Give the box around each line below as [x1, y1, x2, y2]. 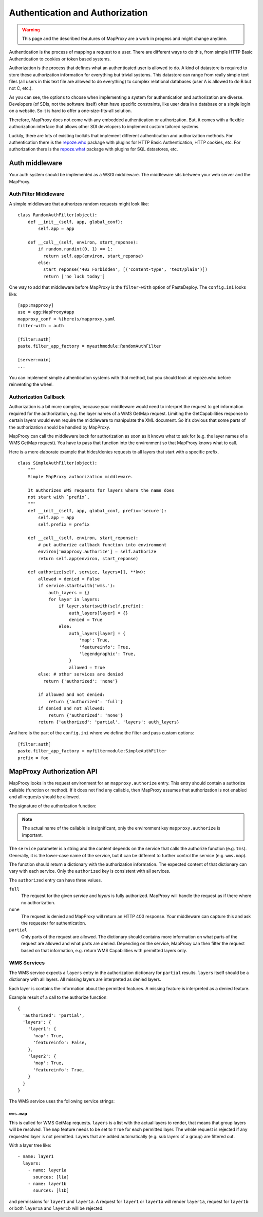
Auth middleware [9, 159, 63, 168]
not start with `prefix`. [27, 494, 90, 500]
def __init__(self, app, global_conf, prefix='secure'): [27, 508, 167, 513]
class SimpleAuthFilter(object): [18, 460, 97, 466]
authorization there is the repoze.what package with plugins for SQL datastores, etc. [9, 146, 178, 152]
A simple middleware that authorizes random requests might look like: [9, 201, 149, 206]
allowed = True [69, 665, 105, 670]
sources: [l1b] [33, 1188, 69, 1193]
